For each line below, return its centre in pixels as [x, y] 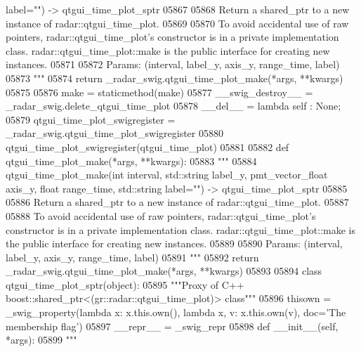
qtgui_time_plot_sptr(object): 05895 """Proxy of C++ [125, 284]
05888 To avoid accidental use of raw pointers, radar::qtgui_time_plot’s [161, 215]
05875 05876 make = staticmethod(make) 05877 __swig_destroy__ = [159, 92]
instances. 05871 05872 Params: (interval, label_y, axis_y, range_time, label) [173, 64]
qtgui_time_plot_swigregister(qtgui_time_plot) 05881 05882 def [147, 146]
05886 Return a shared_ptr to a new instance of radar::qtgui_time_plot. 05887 [177, 202]
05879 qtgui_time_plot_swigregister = [91, 119]
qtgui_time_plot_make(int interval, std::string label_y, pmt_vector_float [167, 175]
